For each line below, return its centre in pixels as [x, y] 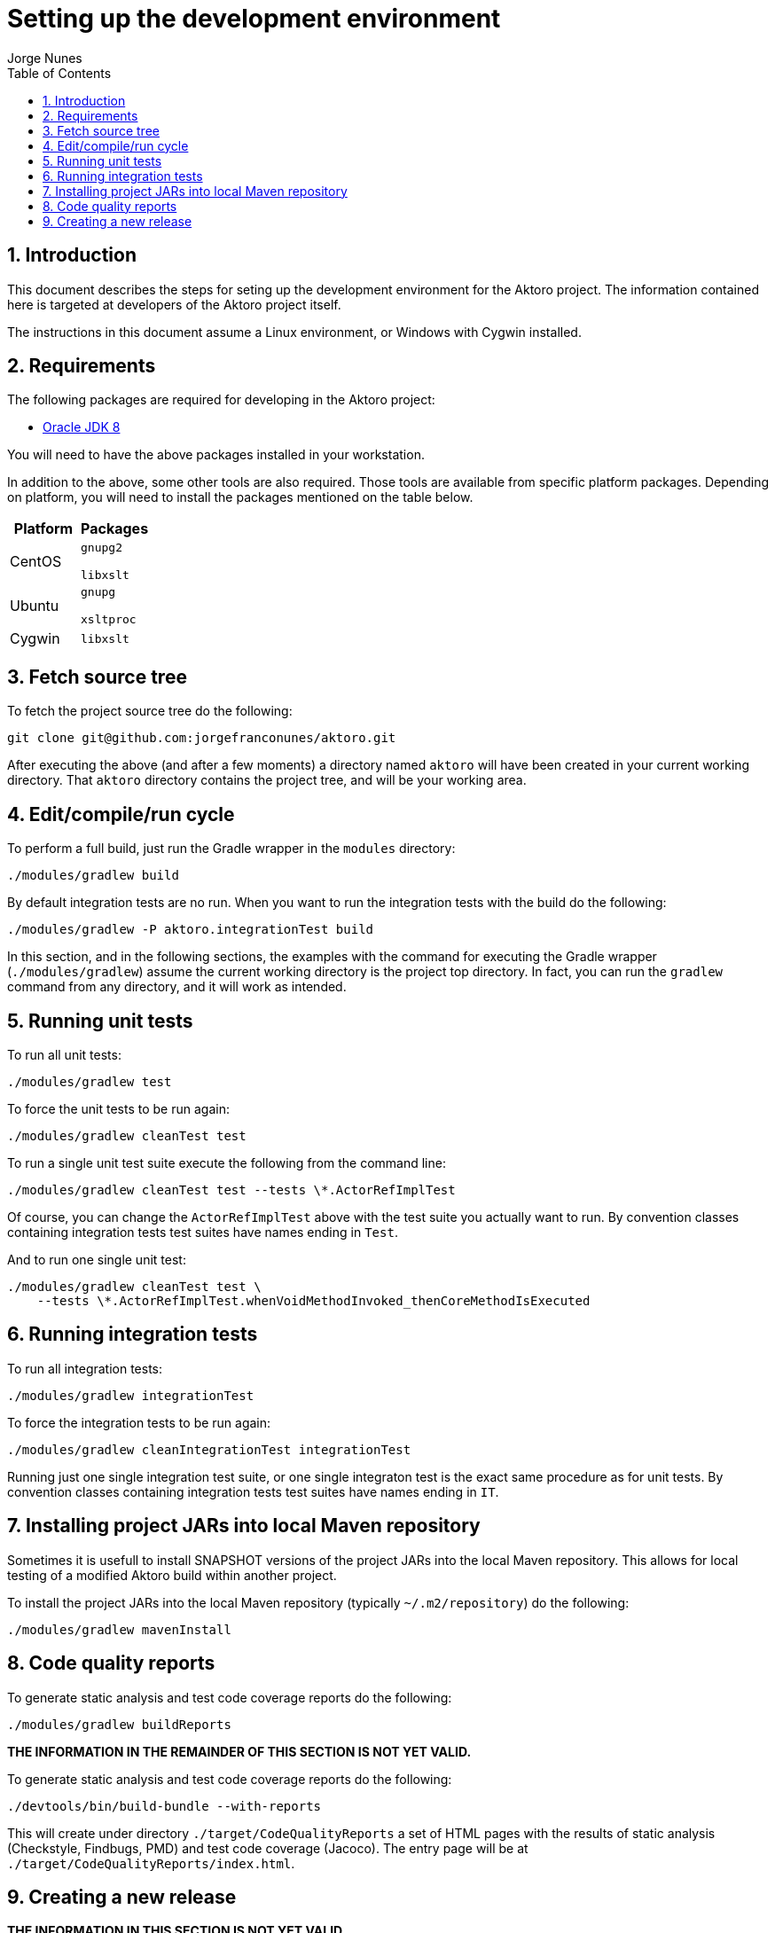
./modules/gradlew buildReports [119, 1724]
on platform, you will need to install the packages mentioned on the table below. [240, 497]
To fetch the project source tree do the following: [150, 711]
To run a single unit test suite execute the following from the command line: [227, 1162]
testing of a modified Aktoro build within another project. [172, 1575]
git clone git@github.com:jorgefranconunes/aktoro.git [202, 738]
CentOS [36, 562]
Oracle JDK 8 [82, 427]
